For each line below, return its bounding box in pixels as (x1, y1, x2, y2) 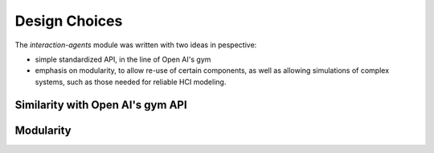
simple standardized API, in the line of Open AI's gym (35, 54, 211, 64)
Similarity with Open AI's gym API (14, 98, 188, 111)
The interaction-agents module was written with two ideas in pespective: (14, 40, 257, 50)
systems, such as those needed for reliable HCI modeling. (35, 77, 227, 87)
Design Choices (14, 12, 123, 30)
